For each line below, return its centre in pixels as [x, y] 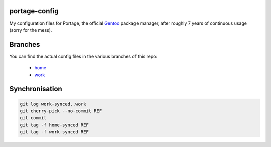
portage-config [34, 11]
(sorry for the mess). [31, 30]
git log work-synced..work [53, 104]
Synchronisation [36, 89]
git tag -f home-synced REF [54, 125]
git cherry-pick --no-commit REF [61, 111]
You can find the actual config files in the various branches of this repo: [83, 56]
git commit [33, 118]
